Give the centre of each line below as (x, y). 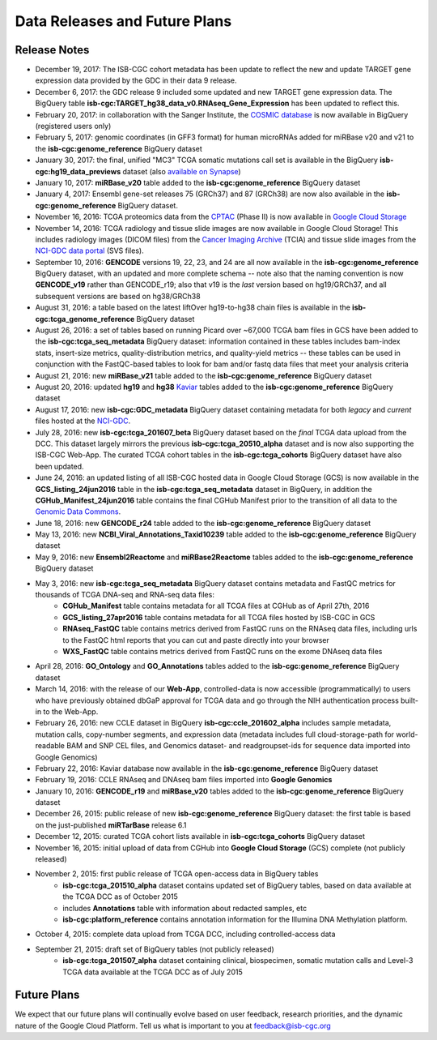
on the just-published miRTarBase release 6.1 (111, 825)
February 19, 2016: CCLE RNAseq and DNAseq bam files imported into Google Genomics (184, 780)
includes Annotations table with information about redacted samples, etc (185, 908)
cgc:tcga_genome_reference (85, 319)
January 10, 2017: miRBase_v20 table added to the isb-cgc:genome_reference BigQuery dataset (198, 182)
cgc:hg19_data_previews (78, 171)
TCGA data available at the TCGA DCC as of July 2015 (153, 972)
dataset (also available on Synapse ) (182, 171)
